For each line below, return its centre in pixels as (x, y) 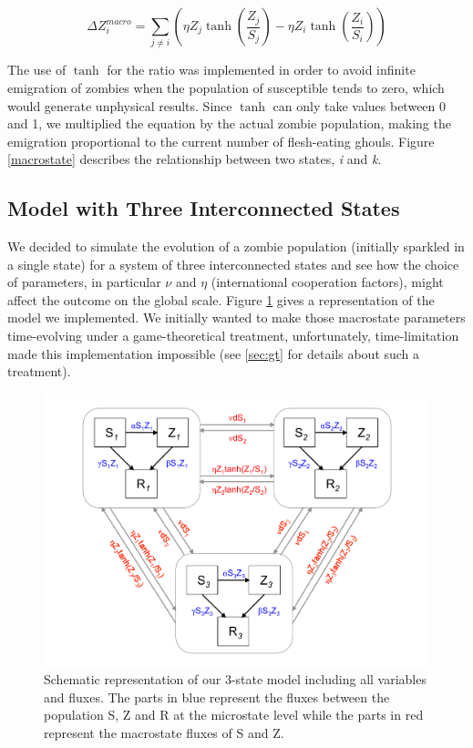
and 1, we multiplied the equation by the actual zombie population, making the (229, 123)
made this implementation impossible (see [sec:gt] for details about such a (214, 353)
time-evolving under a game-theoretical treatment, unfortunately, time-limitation (233, 336)
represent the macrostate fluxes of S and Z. (164, 732)
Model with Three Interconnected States (204, 208)
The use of (37, 70)
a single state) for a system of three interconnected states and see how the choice (233, 264)
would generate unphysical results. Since (120, 105)
